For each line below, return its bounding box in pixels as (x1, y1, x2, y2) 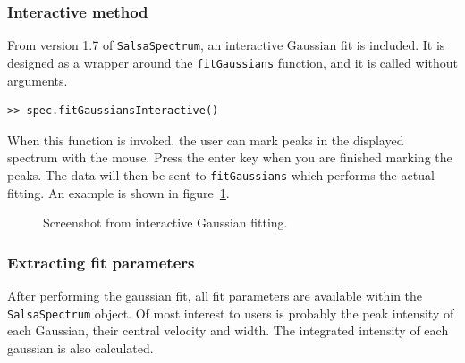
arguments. (7, 70, 68, 89)
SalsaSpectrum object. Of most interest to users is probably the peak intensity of (7, 303, 454, 322)
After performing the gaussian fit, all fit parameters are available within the (7, 285, 423, 304)
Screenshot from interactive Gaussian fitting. (43, 213, 288, 232)
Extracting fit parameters (7, 251, 195, 273)
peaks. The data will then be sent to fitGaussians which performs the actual (7, 165, 435, 184)
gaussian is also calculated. (7, 338, 154, 357)
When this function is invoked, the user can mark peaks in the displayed (7, 130, 404, 149)
